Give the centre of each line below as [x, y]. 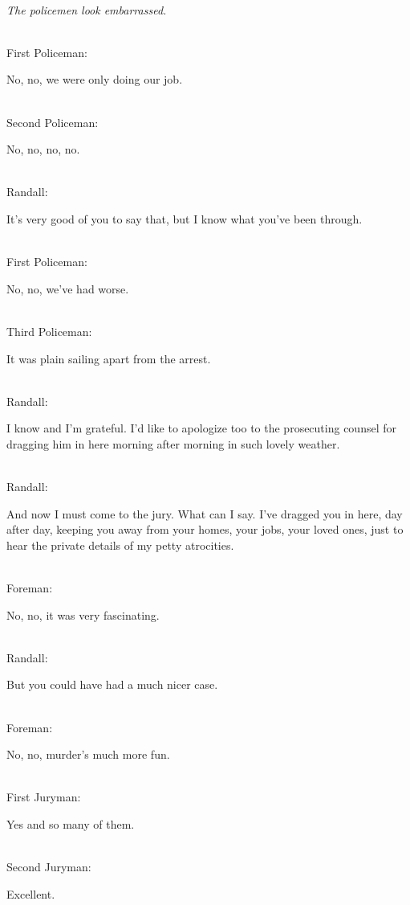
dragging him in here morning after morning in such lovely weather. [173, 443]
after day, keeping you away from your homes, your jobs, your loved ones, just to [205, 529]
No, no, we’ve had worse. [68, 288]
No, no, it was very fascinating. [83, 614]
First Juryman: [44, 797]
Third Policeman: [49, 331]
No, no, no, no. [43, 149]
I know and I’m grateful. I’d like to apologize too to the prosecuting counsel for [201, 428]
